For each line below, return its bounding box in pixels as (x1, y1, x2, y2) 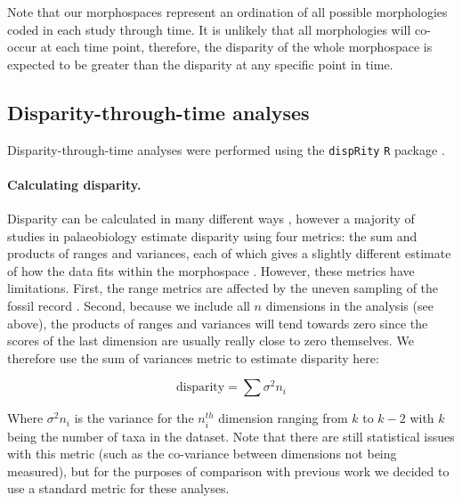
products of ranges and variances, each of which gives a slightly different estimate (7, 244, 451, 263)
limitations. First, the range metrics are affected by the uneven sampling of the (7, 279, 439, 297)
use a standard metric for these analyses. (7, 479, 230, 498)
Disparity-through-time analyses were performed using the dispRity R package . (7, 140, 445, 158)
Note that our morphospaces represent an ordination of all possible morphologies (7, 3, 448, 20)
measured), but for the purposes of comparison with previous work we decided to (7, 461, 450, 480)
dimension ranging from (218, 409, 348, 427)
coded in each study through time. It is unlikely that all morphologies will (7, 20, 411, 38)
